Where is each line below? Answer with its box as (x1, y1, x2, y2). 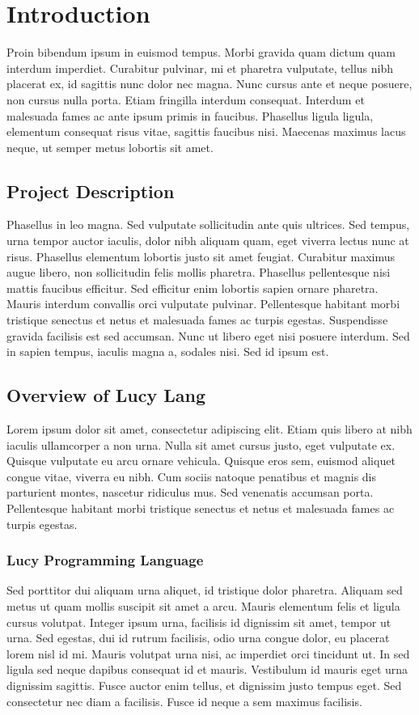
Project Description (6, 178, 175, 203)
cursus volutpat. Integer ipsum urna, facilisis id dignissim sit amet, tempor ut (6, 613, 391, 630)
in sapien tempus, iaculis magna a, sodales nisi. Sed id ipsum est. (6, 343, 329, 360)
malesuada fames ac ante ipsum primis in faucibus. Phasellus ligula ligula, (6, 107, 374, 124)
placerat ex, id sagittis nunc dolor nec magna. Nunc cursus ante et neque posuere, (6, 75, 413, 92)
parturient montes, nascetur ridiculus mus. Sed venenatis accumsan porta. (6, 484, 374, 501)
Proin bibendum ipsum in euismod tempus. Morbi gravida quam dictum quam (6, 44, 396, 61)
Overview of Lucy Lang (6, 383, 205, 408)
